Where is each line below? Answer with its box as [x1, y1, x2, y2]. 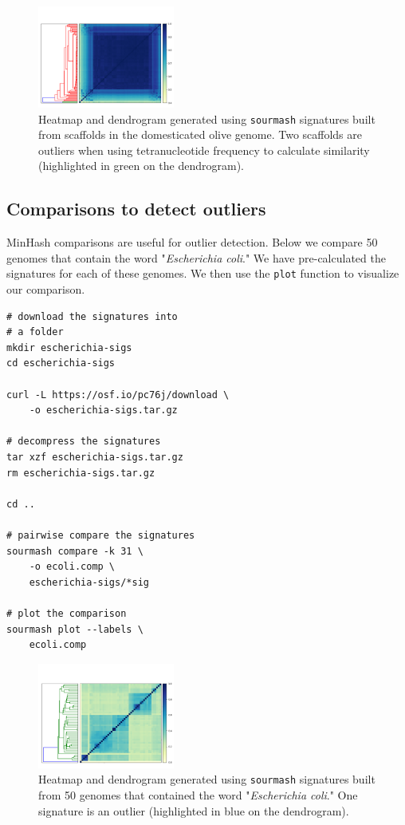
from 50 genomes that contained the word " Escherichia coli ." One [38, 787, 358, 803]
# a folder [6, 326, 64, 338]
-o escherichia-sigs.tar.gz [29, 405, 178, 416]
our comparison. [6, 281, 85, 298]
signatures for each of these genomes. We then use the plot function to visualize [6, 265, 399, 282]
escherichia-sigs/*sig [29, 576, 149, 588]
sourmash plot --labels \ [6, 623, 144, 635]
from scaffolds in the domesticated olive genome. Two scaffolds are [38, 126, 362, 143]
